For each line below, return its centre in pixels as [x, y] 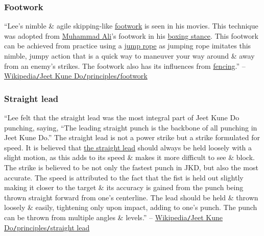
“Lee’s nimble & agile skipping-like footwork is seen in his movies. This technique [131, 26]
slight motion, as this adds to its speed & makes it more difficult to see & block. [129, 157]
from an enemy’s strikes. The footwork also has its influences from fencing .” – [125, 65]
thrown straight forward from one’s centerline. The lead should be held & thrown [131, 197]
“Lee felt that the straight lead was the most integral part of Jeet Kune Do [122, 117]
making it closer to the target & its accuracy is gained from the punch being [124, 187]
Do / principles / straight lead [47, 227]
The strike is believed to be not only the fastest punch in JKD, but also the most [131, 167]
